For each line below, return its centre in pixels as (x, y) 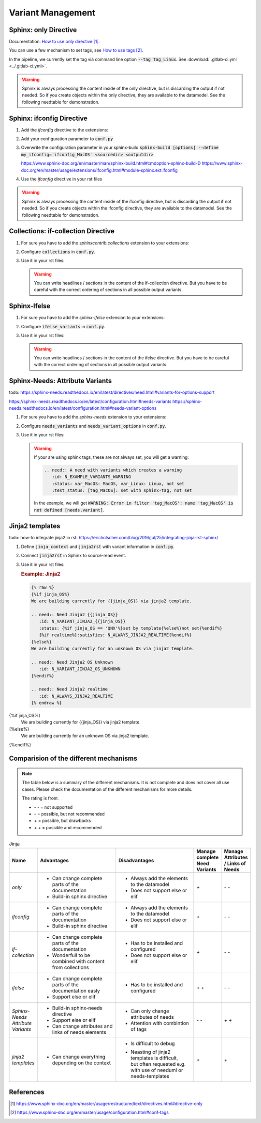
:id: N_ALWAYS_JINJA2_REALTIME (76, 696)
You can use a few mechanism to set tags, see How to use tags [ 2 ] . (76, 50)
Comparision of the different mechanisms (73, 759)
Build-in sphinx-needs (77, 1008)
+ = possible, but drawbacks (63, 821)
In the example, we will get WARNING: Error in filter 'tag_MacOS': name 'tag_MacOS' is (134, 503)
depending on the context (81, 1063)
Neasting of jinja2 (151, 1052)
